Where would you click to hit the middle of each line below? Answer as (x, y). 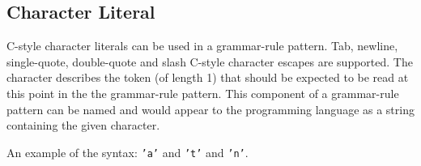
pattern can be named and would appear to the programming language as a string (210, 109)
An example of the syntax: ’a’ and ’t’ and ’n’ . (128, 152)
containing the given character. (83, 125)
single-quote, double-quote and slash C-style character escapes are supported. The (210, 61)
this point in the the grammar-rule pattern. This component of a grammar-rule (203, 93)
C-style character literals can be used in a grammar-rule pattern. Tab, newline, (202, 46)
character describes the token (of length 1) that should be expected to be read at (208, 77)
